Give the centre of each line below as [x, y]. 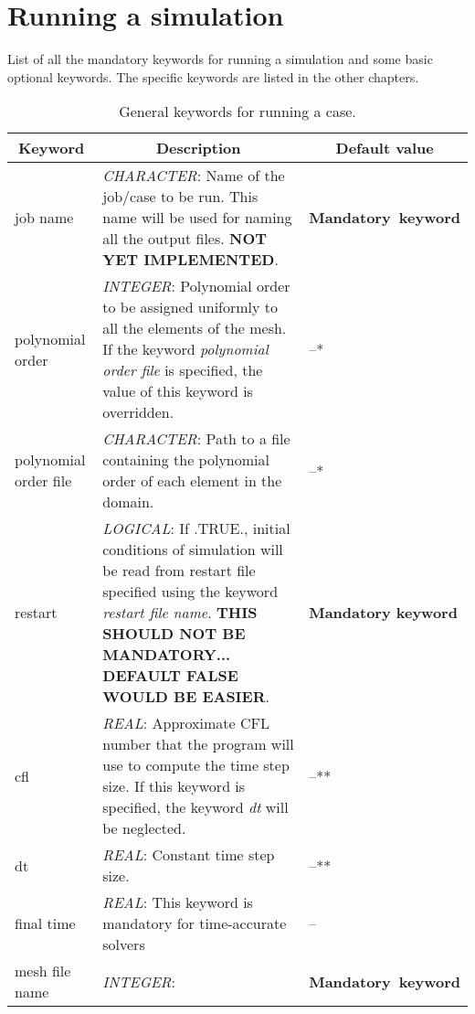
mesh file [43, 971]
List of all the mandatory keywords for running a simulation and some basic [220, 59]
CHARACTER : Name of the [194, 176]
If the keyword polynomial [185, 349]
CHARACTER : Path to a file [196, 439]
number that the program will [198, 744]
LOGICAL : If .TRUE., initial [196, 528]
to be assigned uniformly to [190, 307]
